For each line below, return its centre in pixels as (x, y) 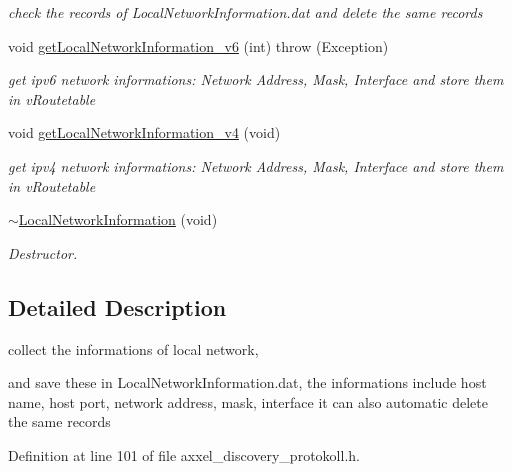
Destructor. (43, 252)
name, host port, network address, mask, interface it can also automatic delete (248, 401)
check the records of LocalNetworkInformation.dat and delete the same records (245, 12)
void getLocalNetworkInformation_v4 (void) (144, 132)
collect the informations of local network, (133, 348)
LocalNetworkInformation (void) (118, 219)
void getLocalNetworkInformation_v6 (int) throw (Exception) (198, 45)
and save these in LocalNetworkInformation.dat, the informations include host (247, 382)
